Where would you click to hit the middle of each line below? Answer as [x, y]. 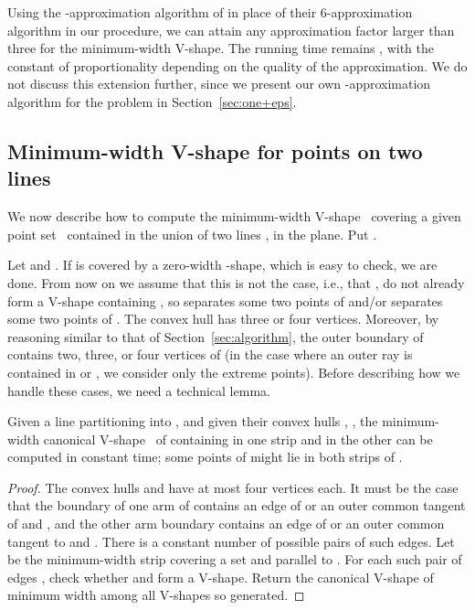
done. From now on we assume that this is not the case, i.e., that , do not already [236, 282]
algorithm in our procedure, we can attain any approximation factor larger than [231, 30]
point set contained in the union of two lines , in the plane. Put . [192, 234]
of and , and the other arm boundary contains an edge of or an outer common [226, 524]
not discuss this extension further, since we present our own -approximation [219, 84]
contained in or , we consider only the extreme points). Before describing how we [234, 372]
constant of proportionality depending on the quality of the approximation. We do [237, 65]
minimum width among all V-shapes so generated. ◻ [156, 595]
